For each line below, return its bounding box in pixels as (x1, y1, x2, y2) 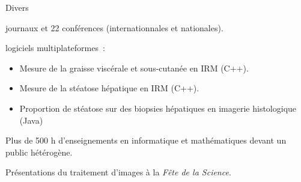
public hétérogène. (5, 145, 73, 158)
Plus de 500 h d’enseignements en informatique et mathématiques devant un (5, 134, 287, 147)
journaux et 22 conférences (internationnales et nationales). (5, 21, 223, 34)
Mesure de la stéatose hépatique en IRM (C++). (19, 82, 199, 94)
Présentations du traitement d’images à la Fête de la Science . (5, 166, 231, 178)
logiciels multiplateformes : (5, 41, 105, 54)
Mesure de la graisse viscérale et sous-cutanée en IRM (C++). (19, 61, 249, 74)
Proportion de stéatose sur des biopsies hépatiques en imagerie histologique (19, 102, 297, 114)
